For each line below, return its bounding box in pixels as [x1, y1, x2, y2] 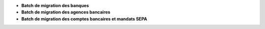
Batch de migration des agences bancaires [21, 10, 110, 15]
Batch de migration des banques [21, 3, 89, 8]
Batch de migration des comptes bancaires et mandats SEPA [21, 16, 147, 21]
